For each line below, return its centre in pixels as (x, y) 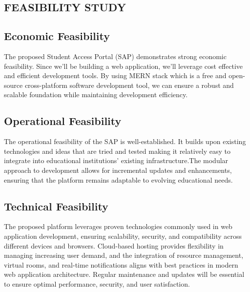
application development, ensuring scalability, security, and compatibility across (123, 236)
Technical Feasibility (56, 206)
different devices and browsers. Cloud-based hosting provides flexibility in (114, 245)
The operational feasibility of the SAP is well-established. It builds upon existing (125, 141)
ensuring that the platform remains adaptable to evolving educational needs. (118, 179)
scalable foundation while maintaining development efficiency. (96, 94)
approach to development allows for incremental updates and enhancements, (118, 170)
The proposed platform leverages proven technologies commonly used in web (118, 226)
